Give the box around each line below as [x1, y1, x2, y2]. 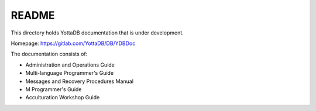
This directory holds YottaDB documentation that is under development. [11, 29, 184, 36]
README [11, 9, 55, 22]
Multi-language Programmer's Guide [25, 70, 114, 77]
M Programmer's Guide [25, 85, 82, 93]
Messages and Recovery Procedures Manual [25, 78, 134, 85]
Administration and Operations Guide [25, 61, 115, 68]
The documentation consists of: [11, 50, 88, 58]
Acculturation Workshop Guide [25, 94, 100, 101]
